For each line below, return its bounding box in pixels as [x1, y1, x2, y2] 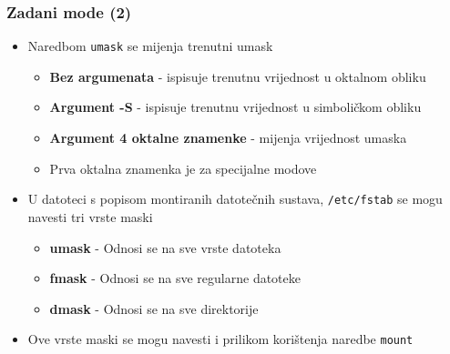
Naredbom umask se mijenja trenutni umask [27, 36, 273, 56]
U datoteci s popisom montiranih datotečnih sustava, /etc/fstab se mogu [27, 189, 443, 208]
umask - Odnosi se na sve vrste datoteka [49, 238, 281, 257]
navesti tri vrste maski [27, 207, 153, 226]
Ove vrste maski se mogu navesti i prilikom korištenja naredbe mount [27, 329, 414, 349]
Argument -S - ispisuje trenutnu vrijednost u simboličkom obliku [49, 97, 422, 116]
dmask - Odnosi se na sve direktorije [49, 298, 259, 318]
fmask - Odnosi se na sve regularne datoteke [49, 268, 301, 288]
